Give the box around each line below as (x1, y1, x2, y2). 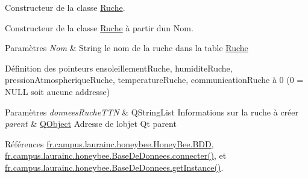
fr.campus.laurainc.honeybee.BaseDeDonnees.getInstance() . (5, 161, 224, 173)
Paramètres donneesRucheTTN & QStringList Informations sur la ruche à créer (5, 105, 299, 118)
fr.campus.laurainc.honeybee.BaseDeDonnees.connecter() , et (5, 149, 227, 162)
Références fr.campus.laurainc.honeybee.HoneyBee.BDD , (5, 137, 214, 150)
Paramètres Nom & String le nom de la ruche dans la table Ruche (5, 41, 248, 54)
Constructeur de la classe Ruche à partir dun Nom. (5, 21, 193, 34)
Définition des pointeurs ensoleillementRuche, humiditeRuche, (5, 61, 233, 74)
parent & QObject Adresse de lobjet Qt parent (5, 117, 177, 130)
